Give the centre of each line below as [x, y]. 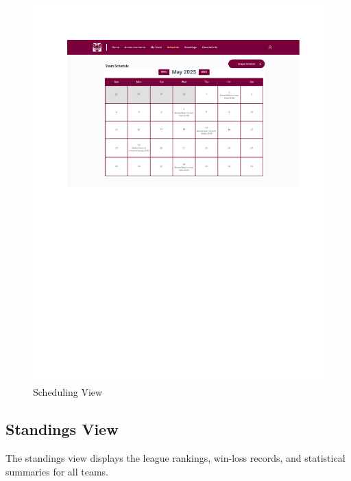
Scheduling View [68, 392]
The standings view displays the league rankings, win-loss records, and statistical [175, 458]
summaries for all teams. [57, 471]
